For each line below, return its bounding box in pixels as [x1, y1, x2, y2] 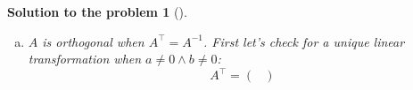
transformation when [28, 49, 142, 68]
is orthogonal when [42, 32, 145, 50]
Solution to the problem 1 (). [7, 3, 187, 20]
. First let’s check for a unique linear [203, 32, 405, 50]
